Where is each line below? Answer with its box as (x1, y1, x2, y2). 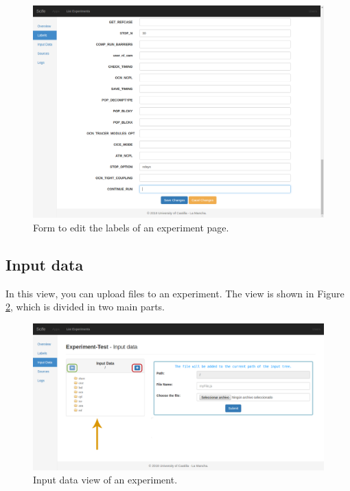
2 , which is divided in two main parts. (5, 299, 165, 314)
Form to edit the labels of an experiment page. (33, 220, 229, 234)
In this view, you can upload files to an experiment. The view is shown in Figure (5, 286, 345, 300)
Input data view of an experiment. (33, 472, 178, 487)
